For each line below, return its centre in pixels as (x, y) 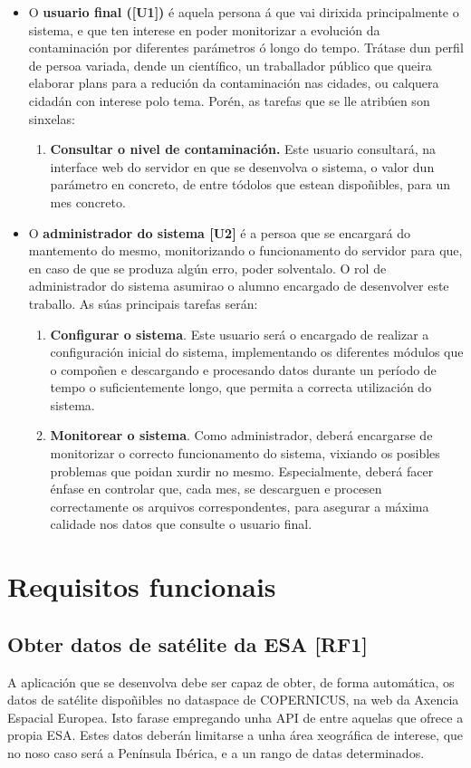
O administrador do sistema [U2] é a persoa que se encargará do (219, 232)
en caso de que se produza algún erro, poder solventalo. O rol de (207, 268)
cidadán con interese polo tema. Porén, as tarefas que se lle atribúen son (229, 100)
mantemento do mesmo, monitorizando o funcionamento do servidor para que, (245, 250)
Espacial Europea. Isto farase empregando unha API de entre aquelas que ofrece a (235, 717)
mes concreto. (88, 202)
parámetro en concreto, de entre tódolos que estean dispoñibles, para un (250, 184)
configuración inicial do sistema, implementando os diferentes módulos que (257, 352)
